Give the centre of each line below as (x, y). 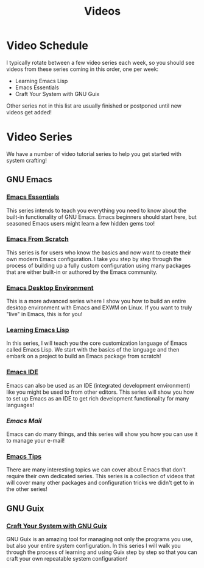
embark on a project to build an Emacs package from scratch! (84, 356)
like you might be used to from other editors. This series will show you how (100, 392)
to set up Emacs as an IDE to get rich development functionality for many (98, 398)
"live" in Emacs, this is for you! (44, 314)
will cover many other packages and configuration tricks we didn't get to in (100, 483)
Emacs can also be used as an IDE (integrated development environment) (98, 385)
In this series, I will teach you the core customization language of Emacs (97, 343)
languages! (20, 405)
